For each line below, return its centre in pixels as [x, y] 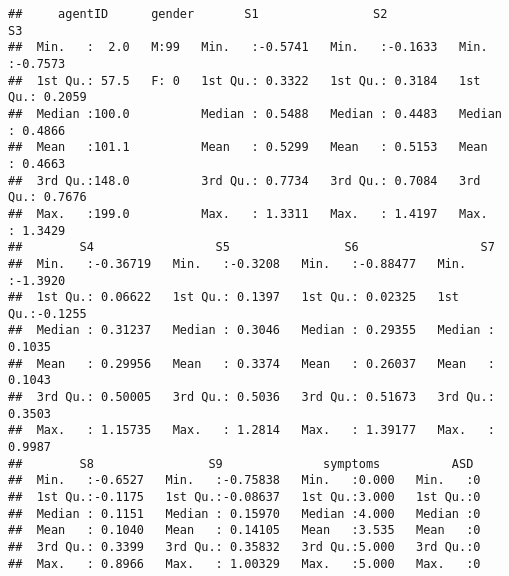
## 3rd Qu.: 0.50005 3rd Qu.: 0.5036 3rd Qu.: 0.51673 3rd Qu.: [251, 397]
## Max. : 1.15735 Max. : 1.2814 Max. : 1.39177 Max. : [251, 430]
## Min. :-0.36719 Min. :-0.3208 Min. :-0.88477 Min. [237, 263]
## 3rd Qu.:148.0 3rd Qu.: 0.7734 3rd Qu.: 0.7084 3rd [244, 180]
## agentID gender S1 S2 [198, 14]
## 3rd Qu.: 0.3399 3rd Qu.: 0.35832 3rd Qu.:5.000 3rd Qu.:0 [244, 547]
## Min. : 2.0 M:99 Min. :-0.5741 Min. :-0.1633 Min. [248, 47]
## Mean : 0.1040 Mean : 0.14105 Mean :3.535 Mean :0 [244, 530]
